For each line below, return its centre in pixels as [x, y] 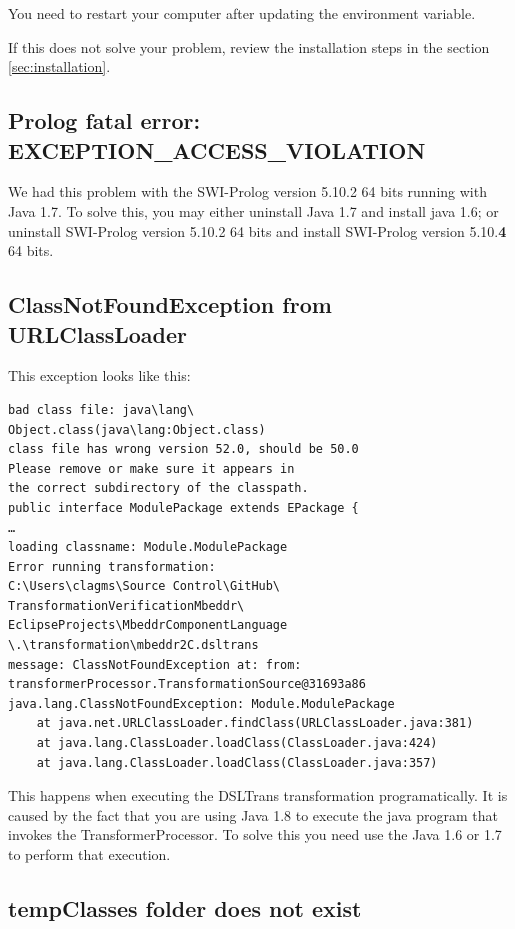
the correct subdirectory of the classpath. [158, 488]
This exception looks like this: [99, 375]
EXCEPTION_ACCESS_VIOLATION [217, 149]
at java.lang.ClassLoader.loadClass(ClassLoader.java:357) [237, 762]
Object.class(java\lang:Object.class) [137, 429]
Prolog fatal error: [104, 120]
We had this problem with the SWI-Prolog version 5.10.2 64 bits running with [247, 191]
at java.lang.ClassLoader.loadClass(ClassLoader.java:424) [237, 743]
